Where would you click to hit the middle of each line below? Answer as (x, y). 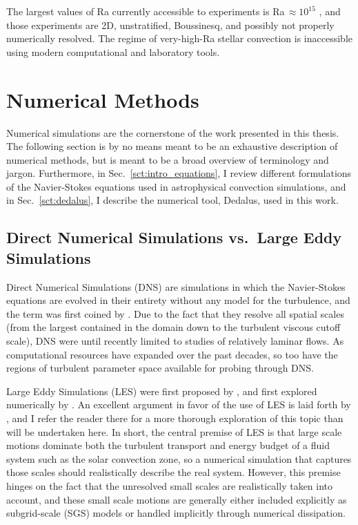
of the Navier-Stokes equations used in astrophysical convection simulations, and (176, 186)
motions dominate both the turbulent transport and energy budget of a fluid (168, 445)
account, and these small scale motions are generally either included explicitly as (177, 499)
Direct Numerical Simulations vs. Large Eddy (174, 237)
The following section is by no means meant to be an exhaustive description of (172, 146)
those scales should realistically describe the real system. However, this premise (173, 472)
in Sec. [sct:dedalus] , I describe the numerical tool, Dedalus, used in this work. (172, 200)
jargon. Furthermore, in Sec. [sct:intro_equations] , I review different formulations (179, 173)
